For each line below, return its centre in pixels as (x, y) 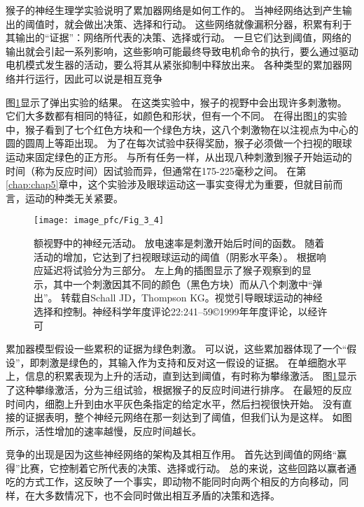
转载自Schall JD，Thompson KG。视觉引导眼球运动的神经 (192, 298)
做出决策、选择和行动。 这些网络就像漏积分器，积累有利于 (218, 23)
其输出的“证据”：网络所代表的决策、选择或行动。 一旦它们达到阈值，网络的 (178, 37)
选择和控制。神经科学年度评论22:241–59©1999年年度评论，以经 (176, 311)
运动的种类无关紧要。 (74, 198)
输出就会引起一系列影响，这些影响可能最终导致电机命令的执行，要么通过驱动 (182, 51)
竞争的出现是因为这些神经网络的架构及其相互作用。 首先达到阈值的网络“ (171, 454)
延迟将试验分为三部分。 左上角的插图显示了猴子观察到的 (172, 270)
